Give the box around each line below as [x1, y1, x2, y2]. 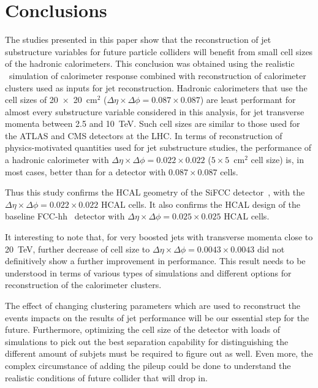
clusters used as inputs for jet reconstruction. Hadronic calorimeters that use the [5, 81, 308, 94]
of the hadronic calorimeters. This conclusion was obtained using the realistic [5, 57, 295, 70]
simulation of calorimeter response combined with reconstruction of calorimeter [9, 69, 306, 82]
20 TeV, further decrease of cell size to [5, 242, 150, 255]
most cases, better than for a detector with [5, 165, 166, 178]
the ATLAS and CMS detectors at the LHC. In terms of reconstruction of [5, 129, 282, 142]
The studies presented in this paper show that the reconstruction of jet [5, 33, 271, 46]
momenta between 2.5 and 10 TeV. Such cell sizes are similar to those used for [5, 117, 300, 130]
